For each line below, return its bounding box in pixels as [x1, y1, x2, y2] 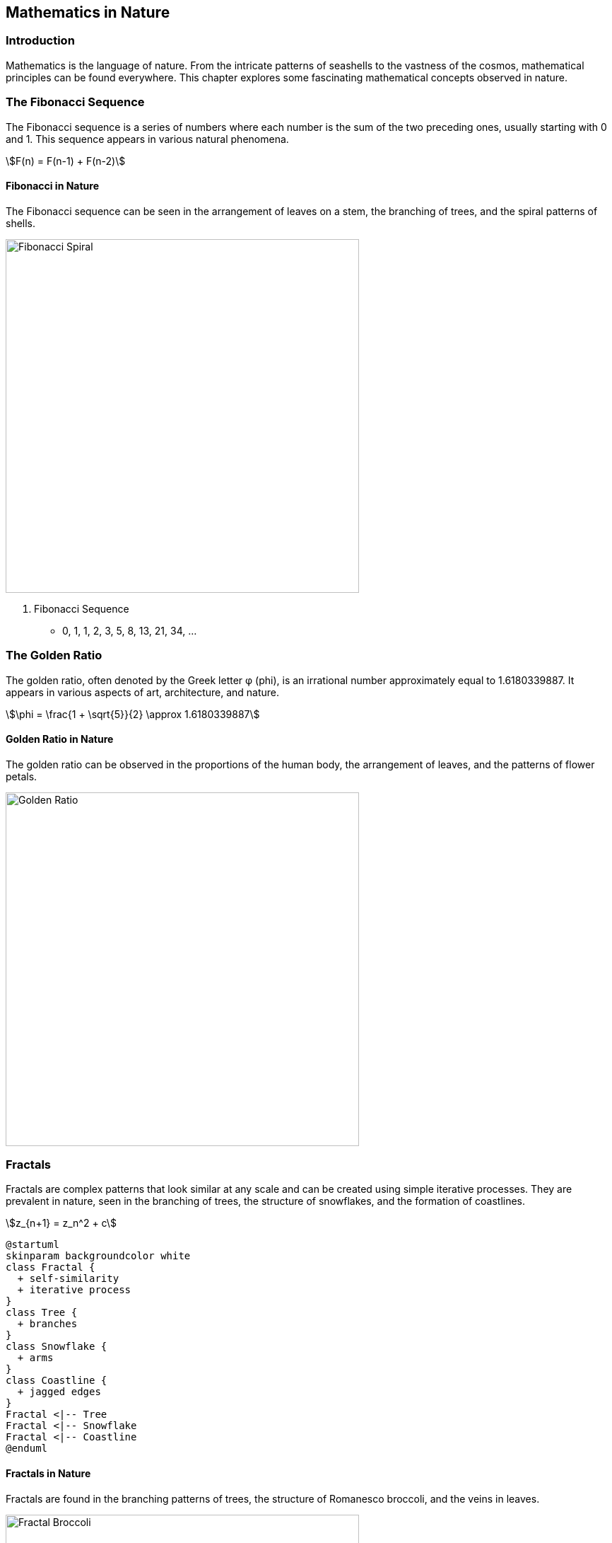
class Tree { [6, 1307, 78, 1319]
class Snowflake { [6, 1341, 107, 1353]
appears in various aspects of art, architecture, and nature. [6, 686, 280, 698]
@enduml [6, 1443, 48, 1455]
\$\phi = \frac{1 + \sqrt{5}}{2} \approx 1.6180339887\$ [6, 707, 260, 720]
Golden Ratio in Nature [6, 733, 114, 746]
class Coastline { [6, 1375, 107, 1387]
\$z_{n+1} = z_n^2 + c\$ [6, 1217, 117, 1230]
